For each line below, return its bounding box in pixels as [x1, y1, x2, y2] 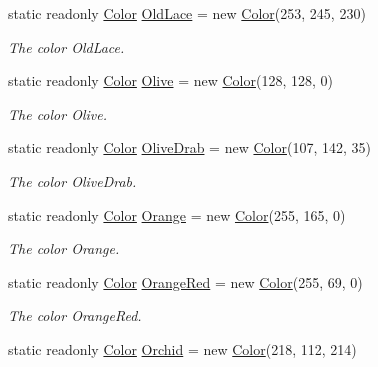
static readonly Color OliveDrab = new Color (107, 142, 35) [8, 137, 371, 158]
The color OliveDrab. [8, 170, 137, 191]
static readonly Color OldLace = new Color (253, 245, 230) [8, 3, 366, 23]
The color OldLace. [8, 36, 125, 57]
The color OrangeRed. [8, 305, 142, 326]
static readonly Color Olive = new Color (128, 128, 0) [8, 70, 333, 91]
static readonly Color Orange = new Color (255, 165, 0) [8, 204, 346, 225]
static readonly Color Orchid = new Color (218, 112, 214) [8, 338, 357, 359]
